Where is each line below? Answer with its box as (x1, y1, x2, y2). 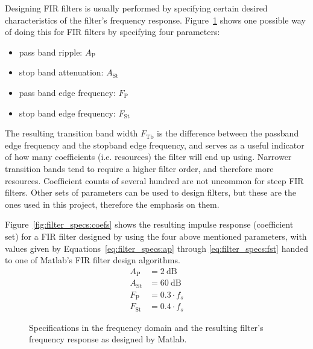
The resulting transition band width (5, 127, 138, 139)
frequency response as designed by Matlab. (29, 333, 187, 345)
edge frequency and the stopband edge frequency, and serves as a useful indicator (5, 138, 305, 151)
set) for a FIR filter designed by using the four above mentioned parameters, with (5, 229, 307, 242)
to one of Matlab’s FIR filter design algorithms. (5, 254, 180, 266)
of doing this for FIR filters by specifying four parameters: (5, 25, 220, 38)
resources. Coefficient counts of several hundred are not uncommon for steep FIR (5, 174, 304, 187)
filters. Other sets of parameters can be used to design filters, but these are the (5, 186, 297, 199)
